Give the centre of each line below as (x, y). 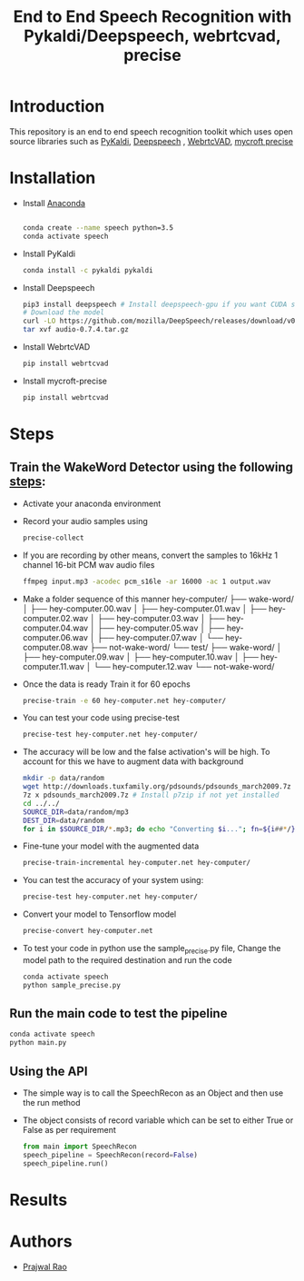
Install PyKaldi (49, 253)
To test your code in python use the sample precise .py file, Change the (152, 949)
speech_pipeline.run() (65, 1163)
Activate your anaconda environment (92, 503)
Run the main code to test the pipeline (118, 1013)
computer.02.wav (55, 618)
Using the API (49, 1071)
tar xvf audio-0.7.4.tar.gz (75, 330)
